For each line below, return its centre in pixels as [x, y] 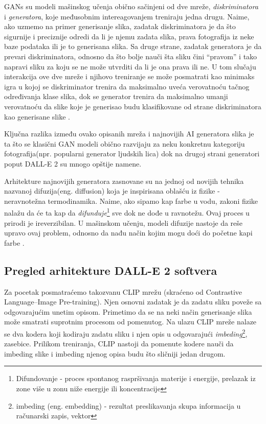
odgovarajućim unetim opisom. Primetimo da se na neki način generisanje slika [128, 311]
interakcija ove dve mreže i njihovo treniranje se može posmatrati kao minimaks [129, 76]
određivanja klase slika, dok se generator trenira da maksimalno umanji [116, 96]
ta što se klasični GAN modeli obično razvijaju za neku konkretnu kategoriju [125, 143]
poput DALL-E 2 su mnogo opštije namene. [73, 163]
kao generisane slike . [37, 116]
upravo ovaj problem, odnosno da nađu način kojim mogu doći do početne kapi [128, 233]
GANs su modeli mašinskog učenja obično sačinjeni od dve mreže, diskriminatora [131, 6]
